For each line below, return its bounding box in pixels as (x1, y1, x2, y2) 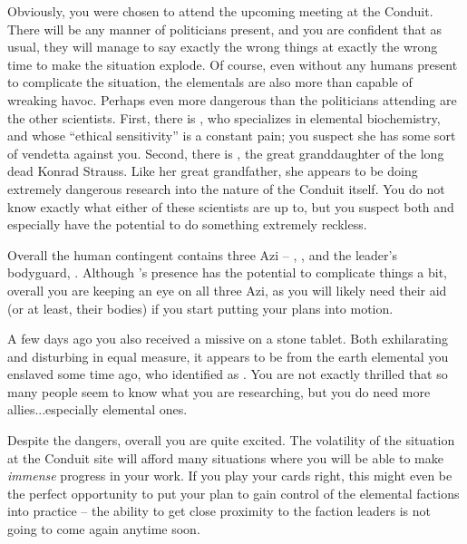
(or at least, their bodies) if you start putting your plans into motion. (7, 298, 394, 317)
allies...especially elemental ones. (7, 400, 188, 419)
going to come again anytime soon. (7, 520, 200, 539)
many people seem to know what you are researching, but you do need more (7, 382, 431, 401)
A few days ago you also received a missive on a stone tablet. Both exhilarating (7, 329, 448, 348)
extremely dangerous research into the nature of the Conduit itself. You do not (7, 179, 445, 198)
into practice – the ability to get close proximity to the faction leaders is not (7, 501, 431, 520)
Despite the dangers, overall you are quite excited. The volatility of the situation (7, 431, 455, 450)
